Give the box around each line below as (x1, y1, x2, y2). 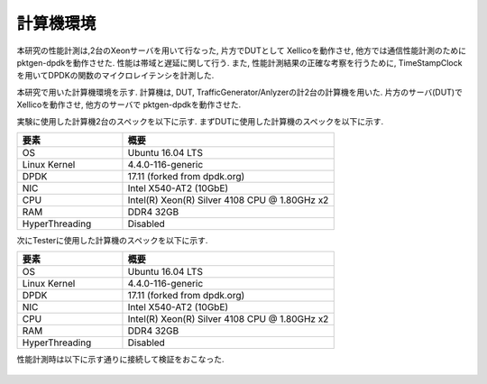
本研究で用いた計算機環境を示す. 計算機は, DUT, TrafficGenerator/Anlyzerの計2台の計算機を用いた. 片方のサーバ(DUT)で (16, 87, 464, 97)
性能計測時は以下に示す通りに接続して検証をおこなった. (16, 354, 225, 365)
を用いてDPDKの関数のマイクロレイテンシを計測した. (16, 70, 215, 81)
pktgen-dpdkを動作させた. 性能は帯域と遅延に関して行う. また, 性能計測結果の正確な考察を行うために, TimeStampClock (16, 57, 463, 68)
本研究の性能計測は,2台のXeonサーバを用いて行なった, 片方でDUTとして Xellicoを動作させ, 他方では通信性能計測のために (16, 45, 466, 56)
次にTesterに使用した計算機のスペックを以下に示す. (16, 234, 208, 245)
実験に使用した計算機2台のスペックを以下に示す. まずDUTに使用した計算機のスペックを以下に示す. (16, 115, 384, 126)
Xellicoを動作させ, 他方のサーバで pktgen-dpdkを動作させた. (16, 99, 242, 110)
